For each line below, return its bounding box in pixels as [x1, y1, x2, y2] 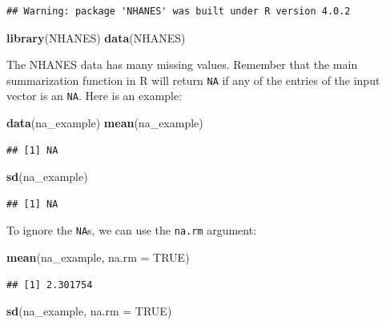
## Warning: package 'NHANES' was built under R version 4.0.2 [6, 6, 351, 17]
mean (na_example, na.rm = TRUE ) [6, 249, 190, 266]
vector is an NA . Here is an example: [6, 87, 183, 104]
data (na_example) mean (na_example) [6, 114, 203, 131]
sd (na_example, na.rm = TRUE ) [6, 303, 172, 319]
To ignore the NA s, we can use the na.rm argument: [6, 222, 257, 239]
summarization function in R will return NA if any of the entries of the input [6, 71, 380, 88]
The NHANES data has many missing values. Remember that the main [6, 56, 358, 73]
